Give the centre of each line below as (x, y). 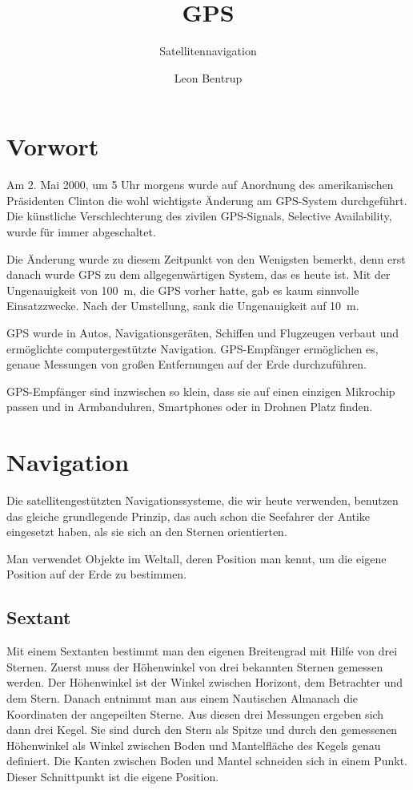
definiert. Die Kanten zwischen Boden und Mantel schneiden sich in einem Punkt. (207, 761)
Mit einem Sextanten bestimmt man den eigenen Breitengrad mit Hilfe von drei (202, 651)
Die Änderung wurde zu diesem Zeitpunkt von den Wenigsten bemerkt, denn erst (206, 258)
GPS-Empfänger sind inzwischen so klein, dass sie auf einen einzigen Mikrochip (201, 391)
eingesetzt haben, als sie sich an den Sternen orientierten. (147, 532)
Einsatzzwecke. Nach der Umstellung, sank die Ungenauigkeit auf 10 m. (183, 306)
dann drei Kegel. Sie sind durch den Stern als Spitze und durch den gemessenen (202, 730)
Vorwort (53, 146)
